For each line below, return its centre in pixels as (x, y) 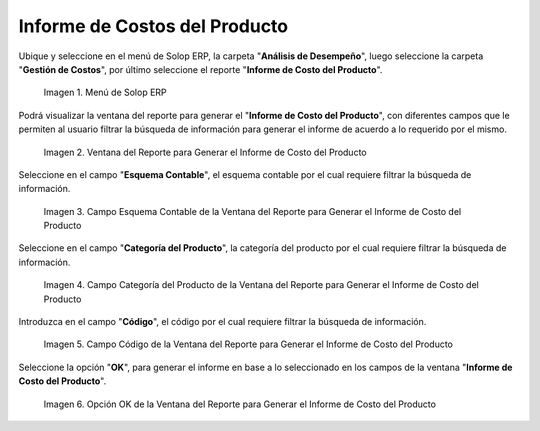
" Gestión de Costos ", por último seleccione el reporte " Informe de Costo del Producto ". (200, 69)
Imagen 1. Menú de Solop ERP (105, 92)
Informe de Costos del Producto (153, 26)
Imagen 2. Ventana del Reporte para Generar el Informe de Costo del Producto (205, 152)
